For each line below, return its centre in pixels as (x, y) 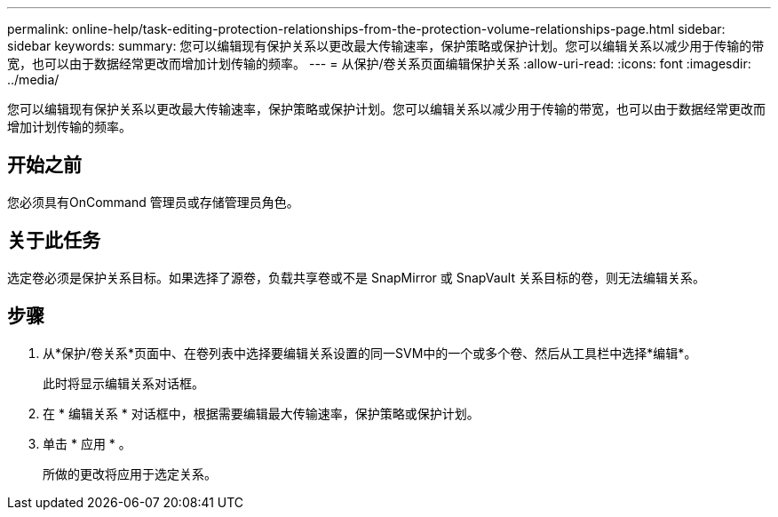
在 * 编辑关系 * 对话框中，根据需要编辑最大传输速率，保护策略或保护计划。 (261, 413)
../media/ (33, 80)
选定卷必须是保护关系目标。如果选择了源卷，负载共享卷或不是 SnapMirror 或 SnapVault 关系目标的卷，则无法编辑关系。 (356, 277)
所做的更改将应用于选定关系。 (130, 473)
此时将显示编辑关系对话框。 (123, 383)
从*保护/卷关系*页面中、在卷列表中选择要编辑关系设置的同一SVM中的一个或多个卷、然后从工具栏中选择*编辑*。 (370, 353)
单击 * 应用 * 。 (87, 443)
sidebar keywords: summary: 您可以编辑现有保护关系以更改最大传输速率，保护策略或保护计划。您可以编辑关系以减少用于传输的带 (386, 46)
